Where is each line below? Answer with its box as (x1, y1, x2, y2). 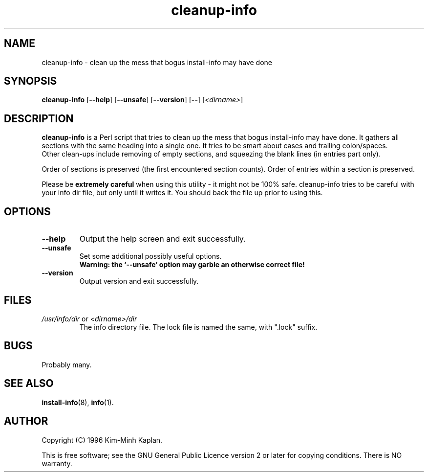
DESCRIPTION (4, 112, 74, 125)
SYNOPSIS (4, 75, 57, 88)
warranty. (42, 459, 72, 468)
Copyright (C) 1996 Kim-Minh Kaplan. (42, 435, 163, 444)
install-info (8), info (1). (42, 398, 114, 407)
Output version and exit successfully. (79, 277, 199, 286)
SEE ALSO (4, 377, 54, 390)
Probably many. (42, 360, 92, 369)
